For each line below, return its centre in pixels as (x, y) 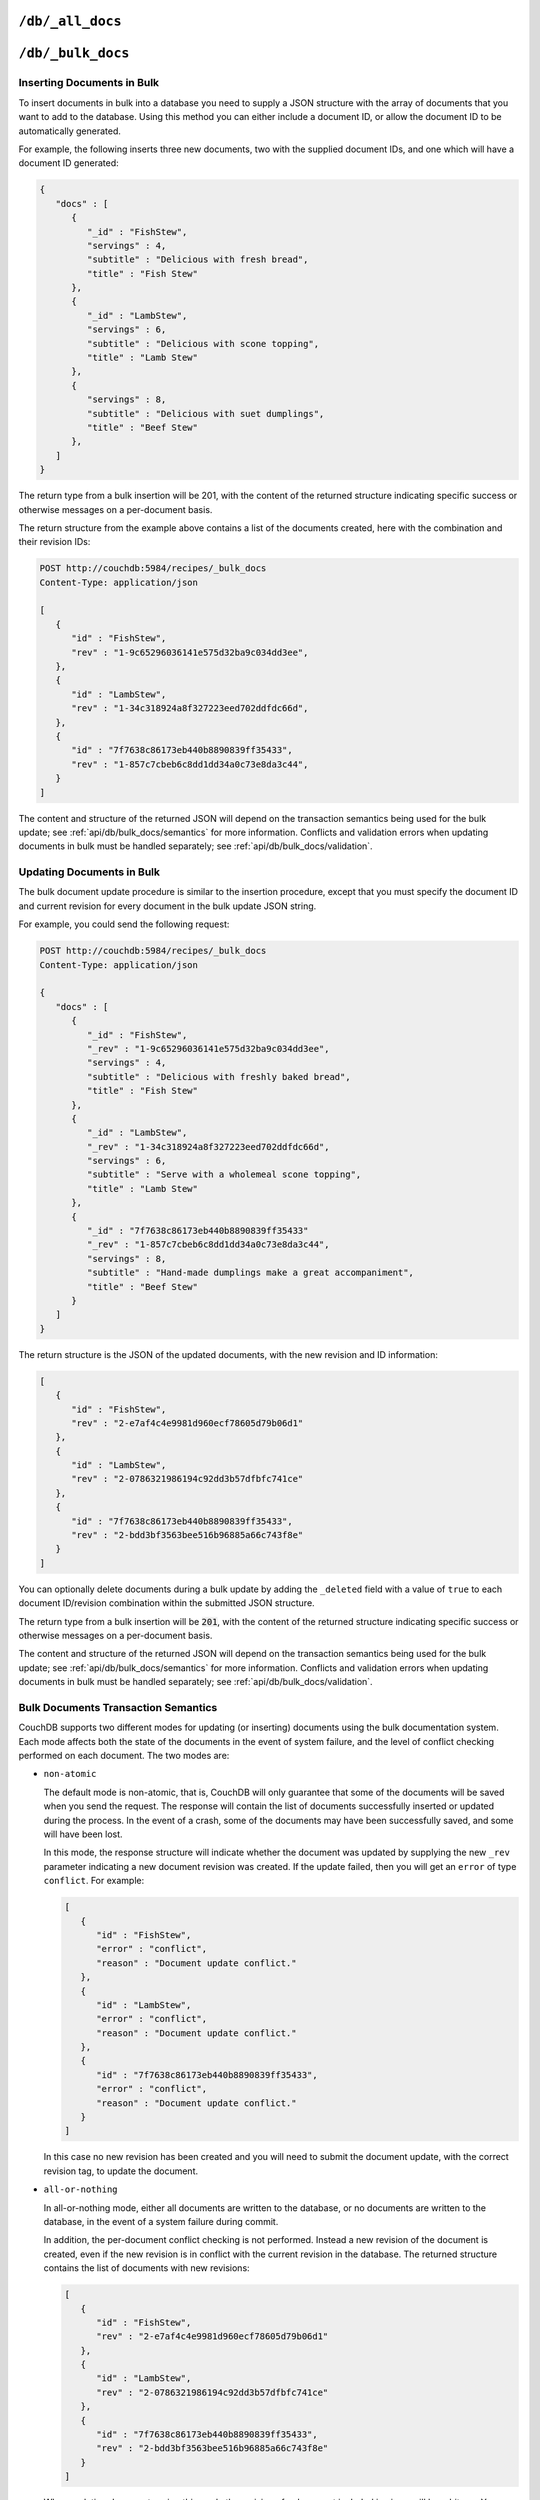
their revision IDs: (54, 542)
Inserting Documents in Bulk (89, 83)
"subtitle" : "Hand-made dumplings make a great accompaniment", (250, 1273)
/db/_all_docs (70, 21)
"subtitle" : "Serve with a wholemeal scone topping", (224, 1174)
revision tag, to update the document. (121, 2171)
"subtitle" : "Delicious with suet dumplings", (205, 413)
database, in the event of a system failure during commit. (161, 2221)
